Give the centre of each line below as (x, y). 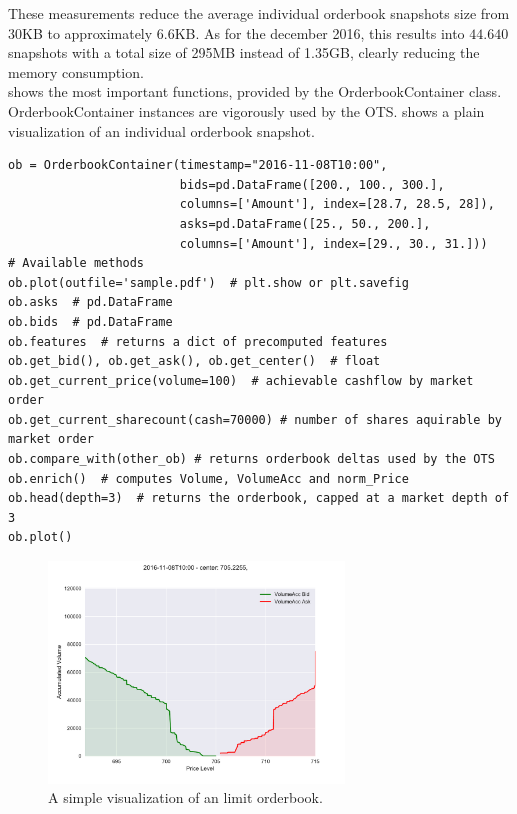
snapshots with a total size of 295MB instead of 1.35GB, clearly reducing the (244, 52)
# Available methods (76, 263)
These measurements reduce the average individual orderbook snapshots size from (259, 13)
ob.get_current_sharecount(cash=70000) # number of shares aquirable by (255, 419)
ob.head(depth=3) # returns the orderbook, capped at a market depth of (259, 498)
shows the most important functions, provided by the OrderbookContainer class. (255, 91)
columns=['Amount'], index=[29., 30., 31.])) (333, 243)
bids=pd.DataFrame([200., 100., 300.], (312, 184)
